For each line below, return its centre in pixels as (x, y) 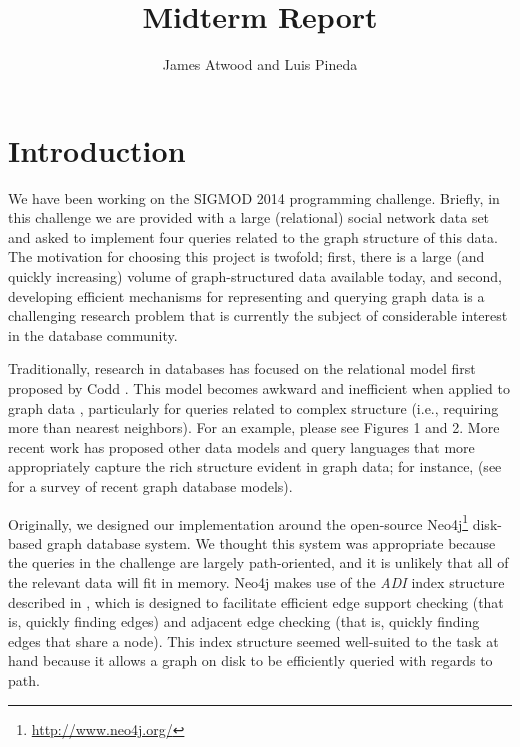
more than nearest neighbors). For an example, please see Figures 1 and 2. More (254, 427)
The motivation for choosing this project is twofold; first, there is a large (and (246, 256)
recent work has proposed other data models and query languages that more (241, 446)
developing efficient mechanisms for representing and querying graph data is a (246, 295)
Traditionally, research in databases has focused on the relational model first (242, 368)
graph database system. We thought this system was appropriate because (271, 542)
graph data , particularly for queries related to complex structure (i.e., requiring (253, 407)
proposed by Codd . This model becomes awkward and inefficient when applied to (259, 388)
